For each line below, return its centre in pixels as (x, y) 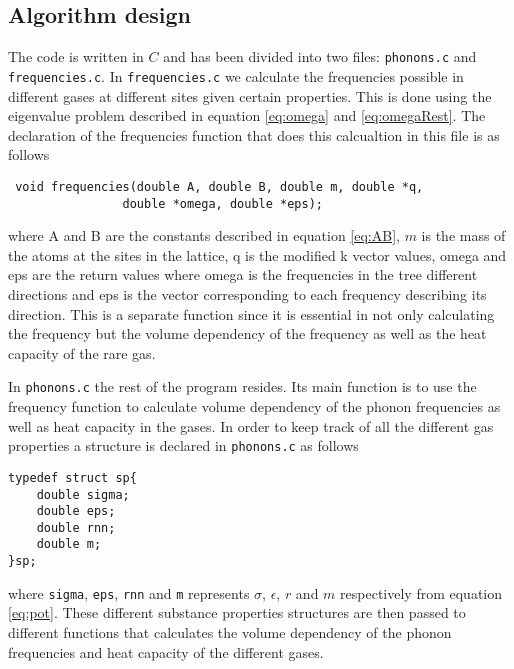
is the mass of (463, 235)
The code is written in (76, 56)
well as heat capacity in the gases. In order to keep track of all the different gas (251, 425)
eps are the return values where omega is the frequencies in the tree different (243, 274)
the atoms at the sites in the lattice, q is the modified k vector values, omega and (257, 254)
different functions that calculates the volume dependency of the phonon (230, 632)
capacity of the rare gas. (82, 352)
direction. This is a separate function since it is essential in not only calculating (251, 313)
